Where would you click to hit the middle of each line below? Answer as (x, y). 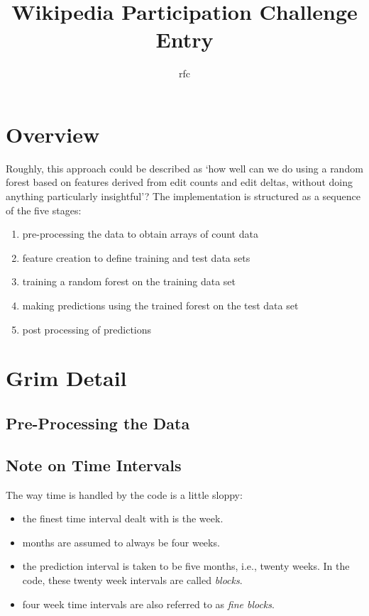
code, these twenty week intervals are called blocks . (132, 579)
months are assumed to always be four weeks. (121, 542)
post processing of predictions (87, 329)
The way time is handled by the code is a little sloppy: (124, 494)
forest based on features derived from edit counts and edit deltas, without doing (180, 182)
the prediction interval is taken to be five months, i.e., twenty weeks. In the (186, 566)
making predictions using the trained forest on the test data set (160, 305)
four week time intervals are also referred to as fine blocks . (148, 604)
